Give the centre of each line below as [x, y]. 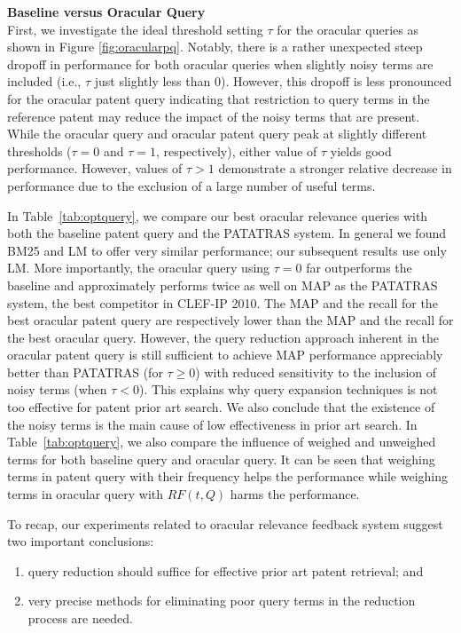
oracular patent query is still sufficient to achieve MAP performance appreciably [225, 355]
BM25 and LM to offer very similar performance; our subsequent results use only [227, 250]
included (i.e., [44, 81]
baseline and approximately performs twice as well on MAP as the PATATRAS [223, 285]
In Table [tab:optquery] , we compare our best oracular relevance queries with [218, 215]
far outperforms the [359, 268]
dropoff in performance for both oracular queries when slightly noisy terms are [220, 63]
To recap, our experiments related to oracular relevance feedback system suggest [225, 523]
